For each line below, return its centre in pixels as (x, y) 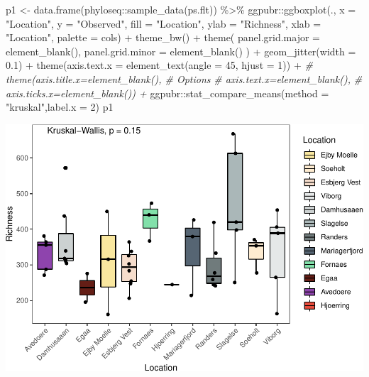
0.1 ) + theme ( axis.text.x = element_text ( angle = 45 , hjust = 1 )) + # (159, 65)
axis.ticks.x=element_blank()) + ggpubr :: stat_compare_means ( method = (167, 93)
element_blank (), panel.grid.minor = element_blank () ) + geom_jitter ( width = (181, 51)
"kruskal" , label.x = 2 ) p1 (60, 107)
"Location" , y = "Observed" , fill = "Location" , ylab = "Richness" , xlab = (164, 23)
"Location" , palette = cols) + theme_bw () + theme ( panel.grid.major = (163, 37)
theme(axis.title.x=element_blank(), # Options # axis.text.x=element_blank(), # (184, 78)
